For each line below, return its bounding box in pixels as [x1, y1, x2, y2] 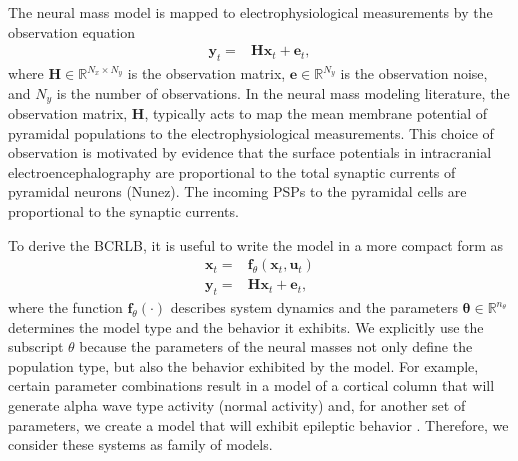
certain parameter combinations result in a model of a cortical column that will [8, 375, 495, 396]
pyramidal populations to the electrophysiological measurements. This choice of [8, 122, 494, 143]
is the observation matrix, [127, 63, 286, 84]
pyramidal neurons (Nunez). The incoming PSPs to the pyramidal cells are [8, 181, 467, 202]
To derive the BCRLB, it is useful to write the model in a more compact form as [8, 234, 503, 255]
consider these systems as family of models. [8, 434, 273, 455]
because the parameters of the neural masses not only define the [79, 336, 473, 357]
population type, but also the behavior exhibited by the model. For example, [8, 355, 479, 376]
